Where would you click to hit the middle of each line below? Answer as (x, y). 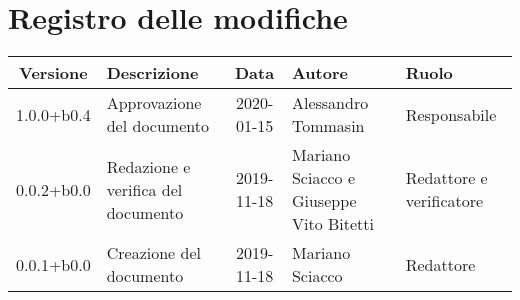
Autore (319, 73)
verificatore (444, 201)
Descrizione (152, 73)
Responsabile (451, 114)
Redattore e (446, 178)
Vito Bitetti (332, 224)
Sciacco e (323, 178)
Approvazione (154, 103)
